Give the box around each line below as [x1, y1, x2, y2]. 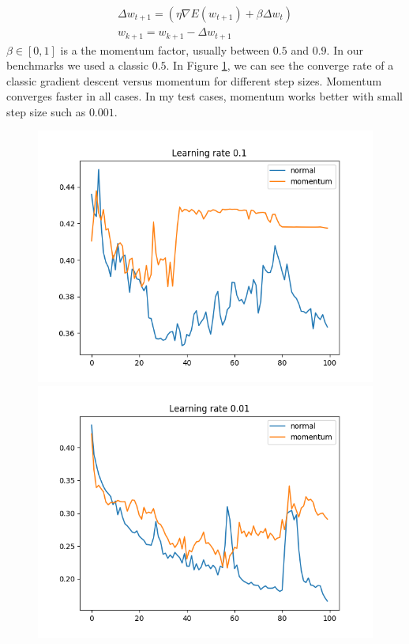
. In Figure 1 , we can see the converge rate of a [166, 57, 394, 74]
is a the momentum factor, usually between [60, 41, 270, 58]
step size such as [6, 103, 86, 119]
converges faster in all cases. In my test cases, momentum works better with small [6, 88, 403, 104]
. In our [326, 41, 363, 58]
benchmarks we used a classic [6, 57, 148, 74]
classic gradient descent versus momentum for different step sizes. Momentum [6, 72, 382, 89]
